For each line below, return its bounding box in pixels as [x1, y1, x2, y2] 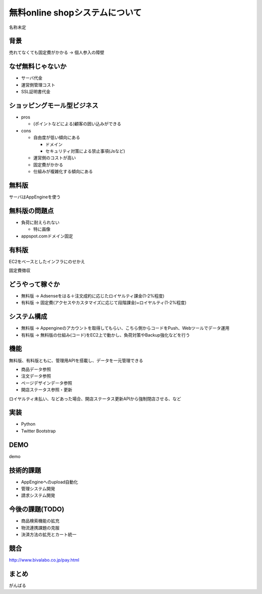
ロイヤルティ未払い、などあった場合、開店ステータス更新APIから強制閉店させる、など [9, 396, 181, 402]
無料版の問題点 [9, 206, 54, 215]
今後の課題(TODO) [9, 505, 65, 513]
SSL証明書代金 [21, 89, 50, 95]
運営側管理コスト [21, 82, 55, 87]
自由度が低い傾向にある [33, 135, 80, 140]
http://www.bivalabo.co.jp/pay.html [9, 557, 80, 563]
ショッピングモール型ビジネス [9, 101, 98, 109]
